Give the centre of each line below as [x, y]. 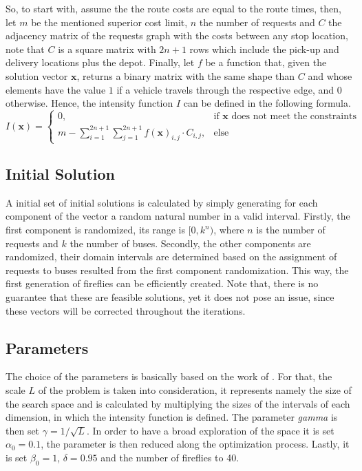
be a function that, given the [266, 62]
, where [229, 230]
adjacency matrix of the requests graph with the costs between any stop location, [177, 35]
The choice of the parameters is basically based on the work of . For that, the [169, 376]
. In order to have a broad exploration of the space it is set [210, 430]
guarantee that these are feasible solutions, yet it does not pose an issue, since [170, 296]
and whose [330, 75]
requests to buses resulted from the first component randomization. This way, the [177, 270]
